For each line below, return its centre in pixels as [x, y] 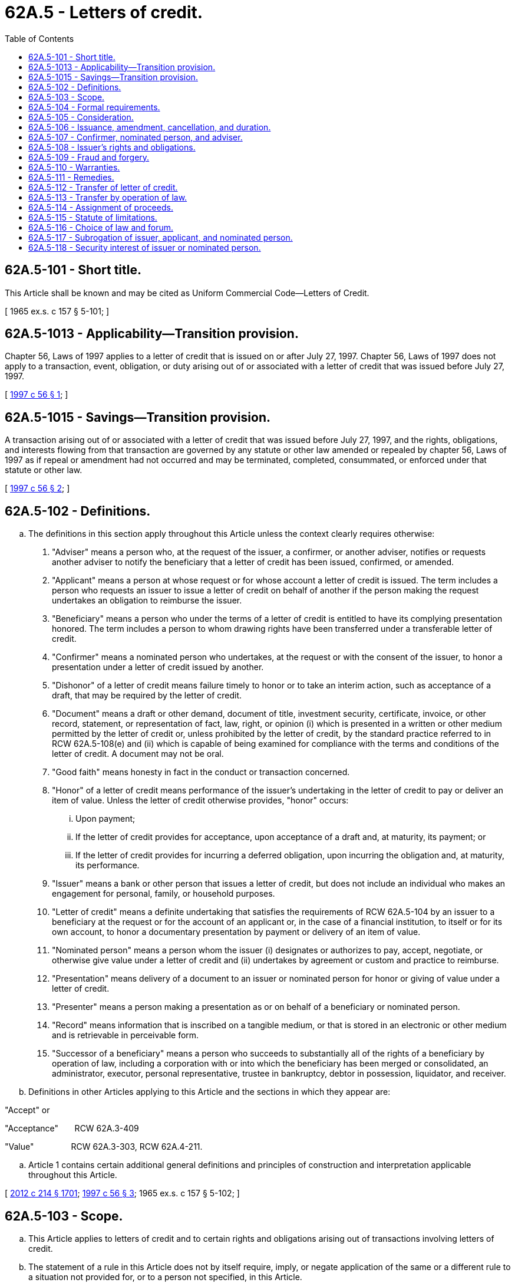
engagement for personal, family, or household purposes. [164, 894]
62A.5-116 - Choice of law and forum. [101, 227]
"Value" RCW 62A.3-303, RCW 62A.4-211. [104, 1147]
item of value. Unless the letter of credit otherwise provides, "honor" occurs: [200, 801]
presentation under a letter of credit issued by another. [158, 667]
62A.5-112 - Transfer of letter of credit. [103, 187]
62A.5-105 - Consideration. [81, 117]
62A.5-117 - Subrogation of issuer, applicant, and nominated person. [161, 237]
